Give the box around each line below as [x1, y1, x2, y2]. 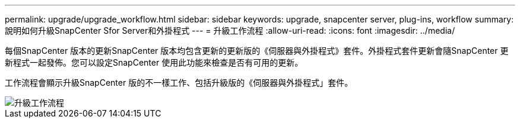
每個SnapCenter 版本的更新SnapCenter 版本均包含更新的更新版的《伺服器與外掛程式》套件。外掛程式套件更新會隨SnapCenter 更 [5, 46, 509, 56]
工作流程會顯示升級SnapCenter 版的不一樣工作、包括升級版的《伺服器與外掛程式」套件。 [5, 77, 353, 88]
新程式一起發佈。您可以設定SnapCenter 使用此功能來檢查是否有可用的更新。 [5, 57, 303, 67]
